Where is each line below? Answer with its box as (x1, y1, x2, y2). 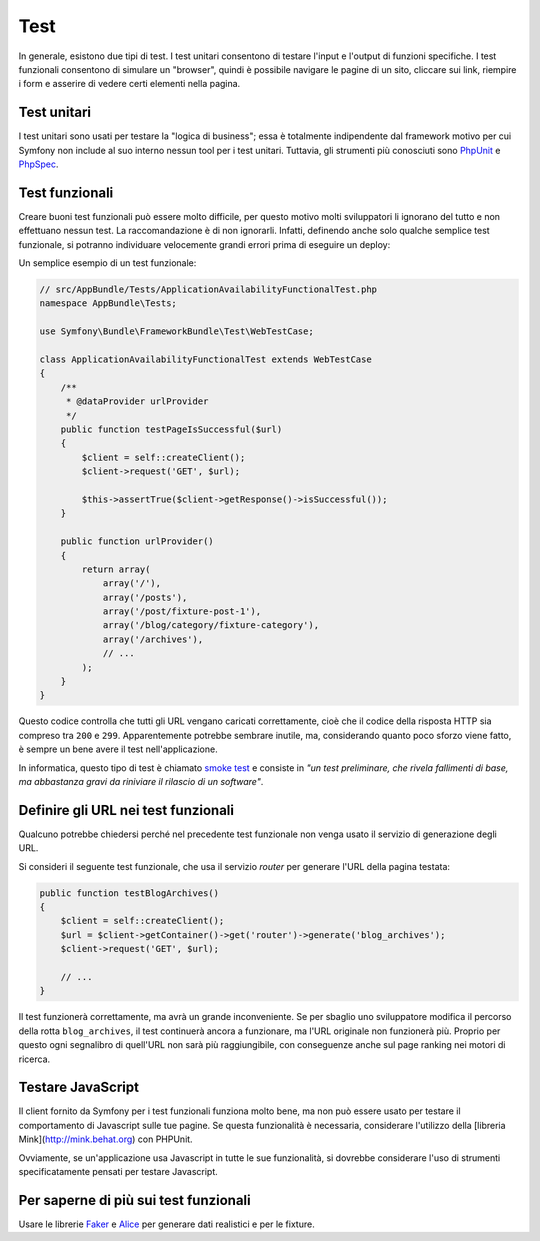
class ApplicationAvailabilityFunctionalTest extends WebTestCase (39, 354, 372, 365)
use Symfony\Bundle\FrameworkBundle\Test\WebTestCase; (39, 326, 314, 337)
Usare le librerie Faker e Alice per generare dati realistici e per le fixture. (18, 1218, 315, 1230)
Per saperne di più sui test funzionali (18, 1191, 251, 1209)
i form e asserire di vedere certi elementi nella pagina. (18, 78, 241, 90)
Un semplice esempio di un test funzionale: (18, 257, 197, 269)
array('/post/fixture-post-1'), (102, 606, 262, 617)
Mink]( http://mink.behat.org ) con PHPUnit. (18, 1133, 194, 1145)
